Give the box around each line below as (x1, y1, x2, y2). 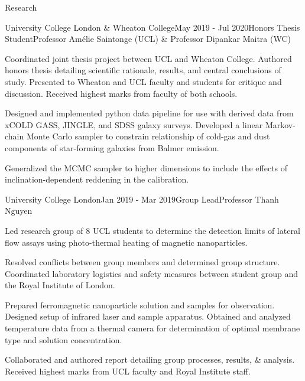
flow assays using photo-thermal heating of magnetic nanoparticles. (5, 236, 248, 248)
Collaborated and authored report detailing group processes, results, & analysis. (5, 353, 295, 366)
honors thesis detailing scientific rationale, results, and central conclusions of (5, 64, 281, 76)
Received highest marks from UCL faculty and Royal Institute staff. (5, 364, 251, 377)
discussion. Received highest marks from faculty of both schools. (5, 87, 238, 99)
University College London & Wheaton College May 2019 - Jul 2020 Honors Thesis (5, 21, 300, 33)
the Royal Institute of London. (5, 279, 115, 291)
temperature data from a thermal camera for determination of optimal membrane (5, 322, 300, 334)
